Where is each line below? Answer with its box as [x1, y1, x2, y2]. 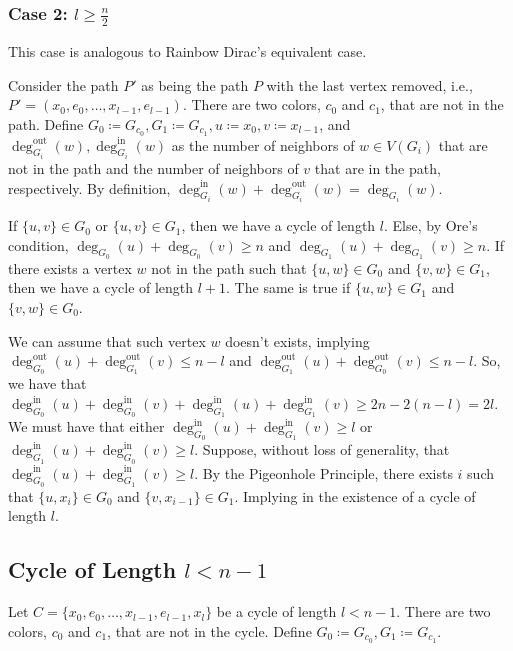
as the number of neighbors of [171, 134, 355, 155]
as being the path [141, 74, 249, 95]
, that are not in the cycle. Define [107, 620, 312, 641]
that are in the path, [314, 158, 441, 179]
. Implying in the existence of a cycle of [234, 485, 476, 506]
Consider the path [8, 74, 119, 95]
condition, [8, 234, 69, 255]
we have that [8, 373, 87, 394]
